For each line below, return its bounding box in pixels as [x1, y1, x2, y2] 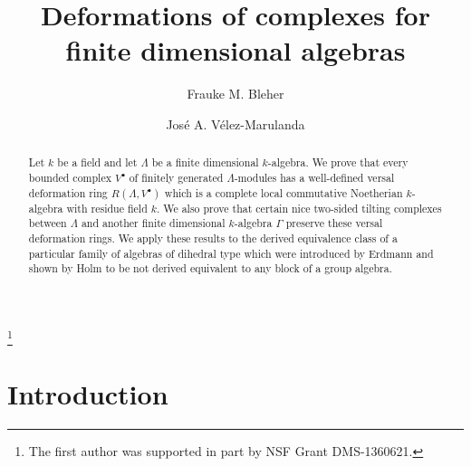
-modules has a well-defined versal [234, 169, 395, 185]
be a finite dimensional [151, 155, 259, 170]
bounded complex [28, 169, 111, 185]
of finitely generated [129, 169, 224, 185]
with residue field [66, 200, 148, 215]
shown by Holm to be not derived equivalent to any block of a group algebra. [28, 261, 392, 276]
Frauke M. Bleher [187, 84, 284, 103]
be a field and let [57, 155, 138, 170]
